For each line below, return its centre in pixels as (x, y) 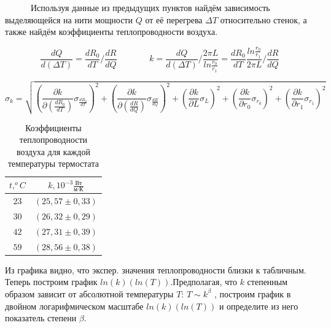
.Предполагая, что (204, 282)
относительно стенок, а (263, 19)
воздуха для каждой (53, 151)
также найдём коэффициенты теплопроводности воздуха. (111, 32)
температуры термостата (53, 163)
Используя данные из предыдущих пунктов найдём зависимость (150, 7)
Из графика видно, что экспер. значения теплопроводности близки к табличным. (156, 269)
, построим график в (252, 293)
